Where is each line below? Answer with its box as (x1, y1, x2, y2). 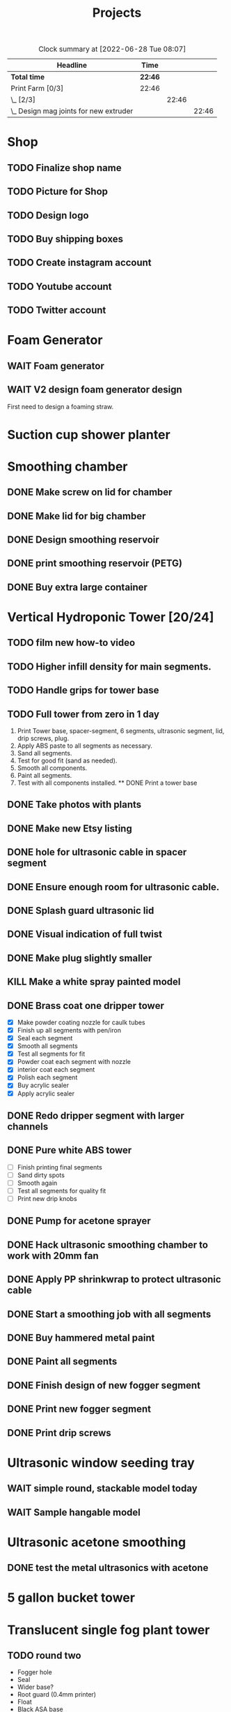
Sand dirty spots (17, 1171, 65, 1179)
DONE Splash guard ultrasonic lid (7, 904, 154, 916)
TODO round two (7, 1649, 81, 1661)
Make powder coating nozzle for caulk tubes (17, 1018, 145, 1026)
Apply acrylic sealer (17, 1089, 75, 1098)
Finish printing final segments (17, 1163, 102, 1171)
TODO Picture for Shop (7, 186, 109, 198)
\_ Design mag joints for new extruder (10, 106, 134, 116)
